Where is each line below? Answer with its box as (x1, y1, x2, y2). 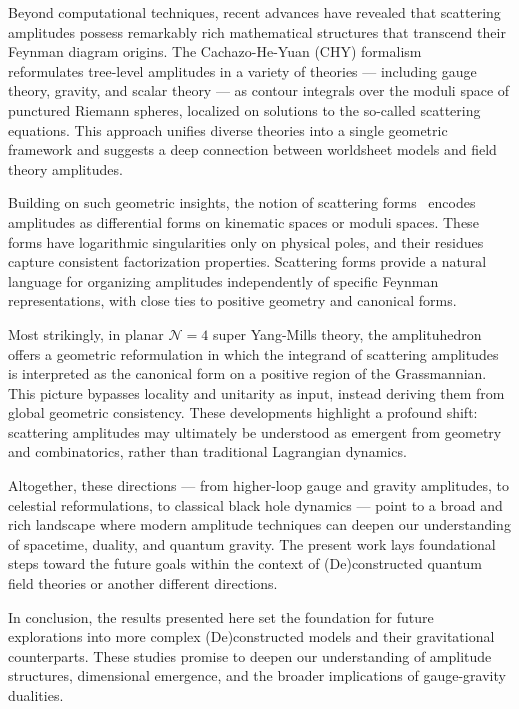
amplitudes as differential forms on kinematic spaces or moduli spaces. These (8, 211, 479, 232)
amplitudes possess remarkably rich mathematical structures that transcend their (8, 21, 506, 42)
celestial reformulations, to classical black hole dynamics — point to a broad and (8, 494, 503, 515)
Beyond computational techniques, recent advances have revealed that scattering (8, 2, 501, 22)
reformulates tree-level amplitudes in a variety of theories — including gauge (8, 60, 477, 81)
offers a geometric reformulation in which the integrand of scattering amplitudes (8, 343, 499, 364)
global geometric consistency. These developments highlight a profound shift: (8, 402, 478, 423)
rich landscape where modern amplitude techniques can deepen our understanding (8, 514, 511, 535)
